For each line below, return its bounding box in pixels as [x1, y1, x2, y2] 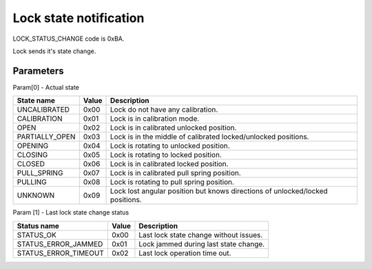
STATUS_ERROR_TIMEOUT [17, 248, 105, 258]
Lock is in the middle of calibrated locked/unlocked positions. [110, 132, 309, 141]
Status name [17, 221, 60, 230]
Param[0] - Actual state [12, 83, 79, 91]
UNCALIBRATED [17, 105, 70, 114]
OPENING [17, 141, 49, 151]
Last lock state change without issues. [138, 230, 263, 239]
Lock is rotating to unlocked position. [110, 141, 230, 151]
